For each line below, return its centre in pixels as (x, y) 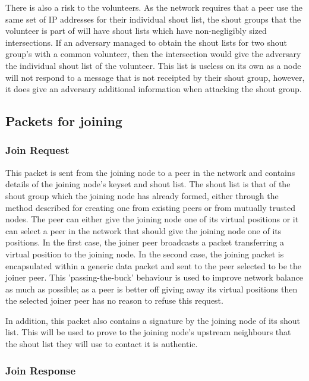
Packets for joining (64, 121)
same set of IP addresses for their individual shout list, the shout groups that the (153, 19)
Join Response (41, 370)
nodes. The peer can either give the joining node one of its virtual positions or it (152, 219)
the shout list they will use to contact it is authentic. (102, 344)
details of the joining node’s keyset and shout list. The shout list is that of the (148, 184)
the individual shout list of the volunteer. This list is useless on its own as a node (153, 65)
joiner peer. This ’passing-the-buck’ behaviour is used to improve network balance (154, 277)
